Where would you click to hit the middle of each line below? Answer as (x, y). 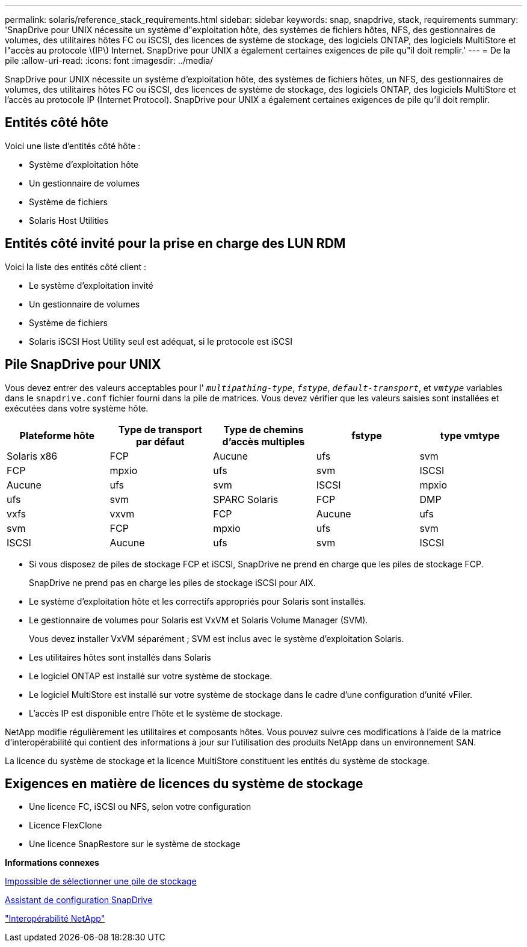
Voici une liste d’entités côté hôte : (73, 146)
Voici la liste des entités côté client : (76, 267)
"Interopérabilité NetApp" (55, 919)
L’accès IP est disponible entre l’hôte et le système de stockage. (156, 713)
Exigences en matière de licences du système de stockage (184, 783)
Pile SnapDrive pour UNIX (83, 365)
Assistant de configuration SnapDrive (79, 900)
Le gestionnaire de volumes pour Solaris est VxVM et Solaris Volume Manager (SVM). (199, 620)
